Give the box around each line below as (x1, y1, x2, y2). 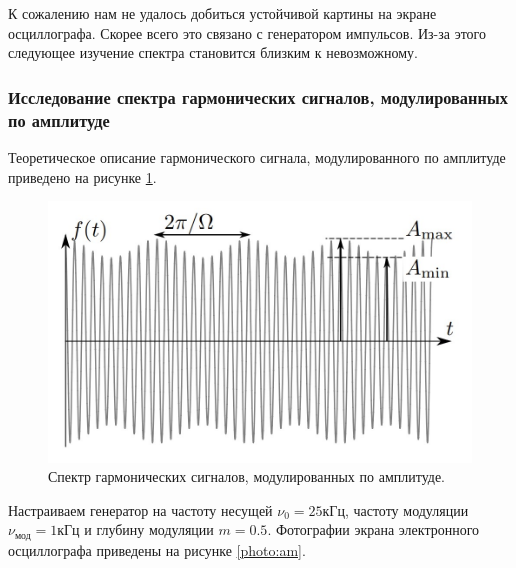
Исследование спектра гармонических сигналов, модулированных (8, 84, 508, 109)
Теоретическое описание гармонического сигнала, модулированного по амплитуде (8, 146, 506, 167)
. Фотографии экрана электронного (267, 519, 480, 540)
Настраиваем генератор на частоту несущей (8, 499, 273, 520)
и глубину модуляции (84, 519, 214, 540)
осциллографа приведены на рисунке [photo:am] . (8, 539, 306, 560)
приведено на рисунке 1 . (8, 166, 157, 187)
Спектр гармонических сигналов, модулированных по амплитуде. (48, 466, 446, 487)
